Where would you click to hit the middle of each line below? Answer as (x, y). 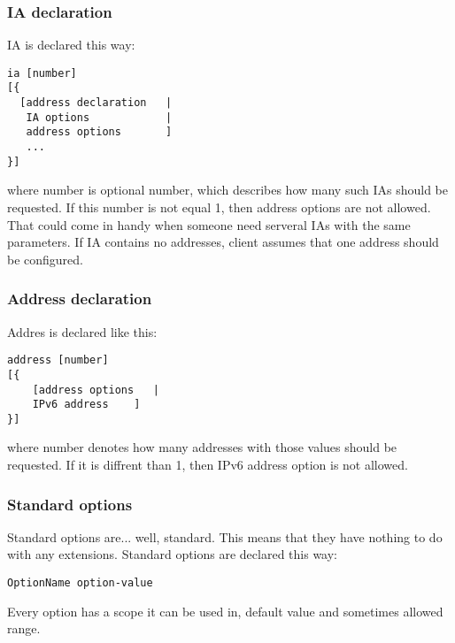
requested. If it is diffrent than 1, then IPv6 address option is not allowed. (208, 465)
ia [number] (42, 73)
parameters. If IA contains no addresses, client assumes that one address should (223, 242)
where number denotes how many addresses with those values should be (202, 447)
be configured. (46, 259)
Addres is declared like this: (82, 331)
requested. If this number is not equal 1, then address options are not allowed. (219, 207)
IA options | (99, 117)
